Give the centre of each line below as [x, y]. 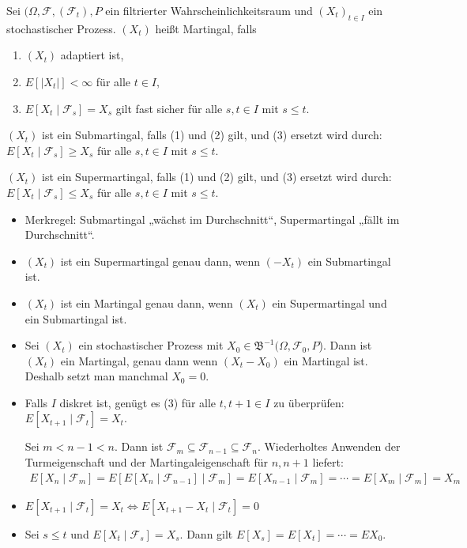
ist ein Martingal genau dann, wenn [147, 302]
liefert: [328, 462]
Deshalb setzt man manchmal [96, 376]
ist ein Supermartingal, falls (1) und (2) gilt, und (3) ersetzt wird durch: [217, 177]
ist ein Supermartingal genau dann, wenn [160, 261]
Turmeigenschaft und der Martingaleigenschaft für [146, 462]
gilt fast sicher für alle [169, 108]
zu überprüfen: [309, 402]
